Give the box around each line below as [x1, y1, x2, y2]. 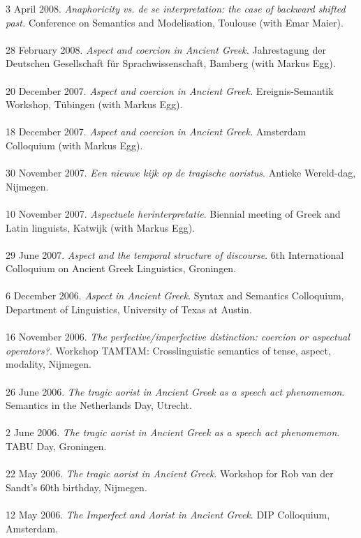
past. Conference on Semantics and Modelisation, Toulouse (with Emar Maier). [6, 15, 344, 29]
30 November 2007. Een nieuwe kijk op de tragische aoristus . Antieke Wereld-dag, [6, 165, 356, 180]
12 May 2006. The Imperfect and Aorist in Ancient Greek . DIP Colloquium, [6, 507, 330, 521]
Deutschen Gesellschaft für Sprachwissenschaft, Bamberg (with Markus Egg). [6, 56, 336, 70]
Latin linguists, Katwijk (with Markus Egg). [6, 220, 195, 234]
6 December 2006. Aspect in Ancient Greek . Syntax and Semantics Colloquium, [6, 288, 344, 303]
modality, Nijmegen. [6, 357, 91, 371]
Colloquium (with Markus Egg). [6, 137, 143, 152]
